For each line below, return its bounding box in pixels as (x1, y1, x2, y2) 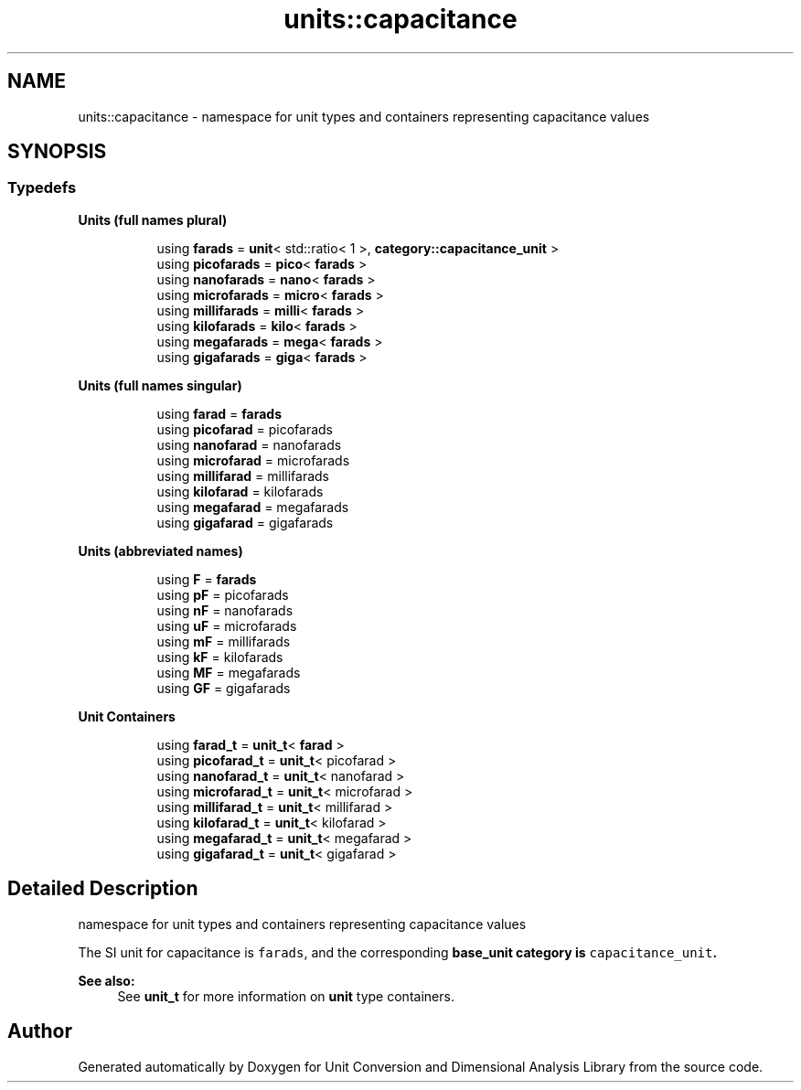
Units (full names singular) (78, 377, 242, 393)
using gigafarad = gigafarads (156, 514, 334, 530)
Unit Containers (78, 708, 176, 724)
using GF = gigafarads (156, 679, 291, 696)
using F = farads (156, 571, 257, 587)
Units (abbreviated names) (78, 542, 243, 559)
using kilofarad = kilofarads (156, 483, 324, 499)
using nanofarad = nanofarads (156, 436, 342, 453)
